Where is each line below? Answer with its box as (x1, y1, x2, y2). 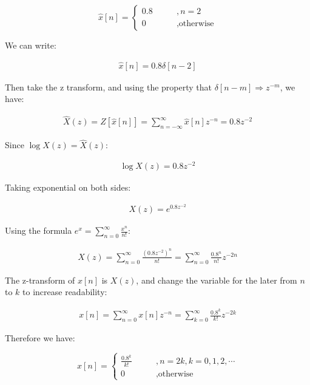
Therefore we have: (5, 331, 75, 344)
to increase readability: (22, 285, 107, 298)
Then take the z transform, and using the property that (5, 80, 212, 93)
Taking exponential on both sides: (5, 181, 131, 193)
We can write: (5, 39, 56, 51)
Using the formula (5, 224, 72, 237)
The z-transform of (5, 273, 75, 286)
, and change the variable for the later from (136, 273, 297, 286)
